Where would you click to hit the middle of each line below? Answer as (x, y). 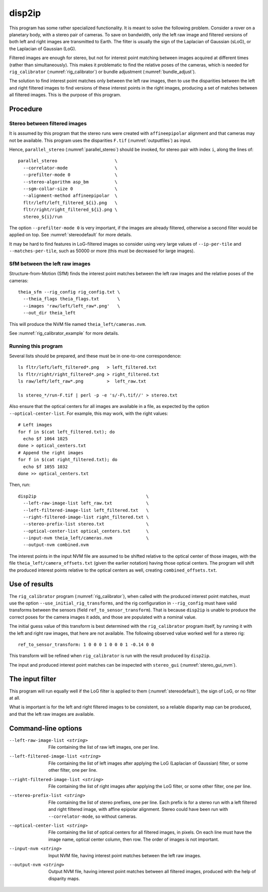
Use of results (31, 584)
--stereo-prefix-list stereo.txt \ (86, 524)
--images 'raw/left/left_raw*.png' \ (71, 306)
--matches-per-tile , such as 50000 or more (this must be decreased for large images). (102, 251)
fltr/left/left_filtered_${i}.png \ (70, 202)
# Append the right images (51, 452)
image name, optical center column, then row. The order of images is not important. (134, 839)
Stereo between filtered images (48, 123)
